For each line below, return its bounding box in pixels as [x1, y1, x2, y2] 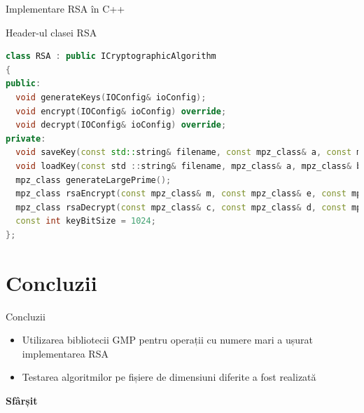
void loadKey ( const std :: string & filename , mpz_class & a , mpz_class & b [15, 161, 362, 171]
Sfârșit [6, 393, 38, 407]
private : [6, 133, 46, 144]
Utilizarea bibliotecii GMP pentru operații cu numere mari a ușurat [22, 332, 313, 347]
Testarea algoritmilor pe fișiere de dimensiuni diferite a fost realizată [22, 370, 316, 384]
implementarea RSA [22, 346, 108, 360]
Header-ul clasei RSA [6, 25, 97, 39]
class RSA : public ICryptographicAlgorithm [6, 51, 216, 62]
